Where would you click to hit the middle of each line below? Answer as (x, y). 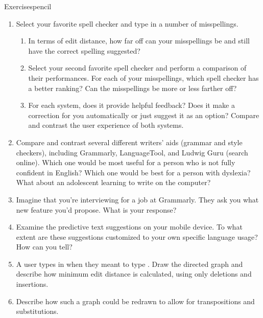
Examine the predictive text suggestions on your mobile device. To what (129, 227)
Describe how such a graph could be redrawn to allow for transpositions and (135, 301)
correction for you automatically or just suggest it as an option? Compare (144, 115)
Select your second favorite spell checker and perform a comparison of (137, 68)
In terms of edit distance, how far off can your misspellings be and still (139, 41)
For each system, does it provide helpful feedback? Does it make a (131, 105)
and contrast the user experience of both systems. (106, 125)
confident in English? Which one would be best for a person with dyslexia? (133, 172)
